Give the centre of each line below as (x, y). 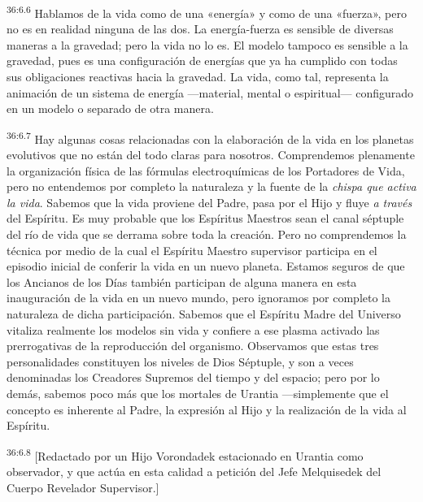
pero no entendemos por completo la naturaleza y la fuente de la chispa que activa (211, 186)
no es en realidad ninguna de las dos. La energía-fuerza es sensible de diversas (200, 29)
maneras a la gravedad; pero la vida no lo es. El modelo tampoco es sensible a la (207, 44)
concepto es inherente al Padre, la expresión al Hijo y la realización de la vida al (207, 409)
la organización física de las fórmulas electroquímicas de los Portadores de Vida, (206, 170)
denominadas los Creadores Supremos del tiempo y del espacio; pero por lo (193, 377)
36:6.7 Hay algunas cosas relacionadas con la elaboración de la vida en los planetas (210, 137)
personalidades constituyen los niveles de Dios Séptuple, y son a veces (180, 361)
